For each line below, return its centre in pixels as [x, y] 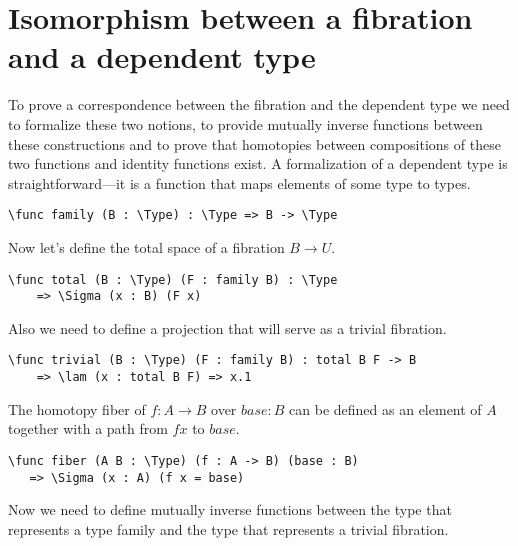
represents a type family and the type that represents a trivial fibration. [228, 528]
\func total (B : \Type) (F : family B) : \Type [173, 279]
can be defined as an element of [385, 408]
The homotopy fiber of [77, 408]
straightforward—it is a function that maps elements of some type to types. [239, 182]
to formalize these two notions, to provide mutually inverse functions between [245, 123]
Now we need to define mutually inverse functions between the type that [230, 509]
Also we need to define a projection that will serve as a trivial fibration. [227, 327]
